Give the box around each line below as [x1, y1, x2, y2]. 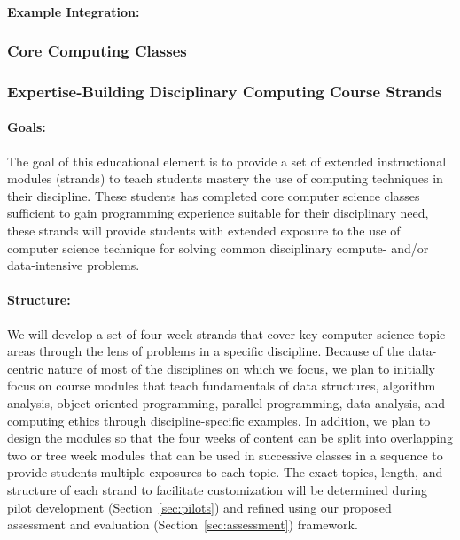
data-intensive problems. [7, 256, 140, 274]
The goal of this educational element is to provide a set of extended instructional [7, 151, 447, 170]
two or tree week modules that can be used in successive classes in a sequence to [7, 445, 443, 464]
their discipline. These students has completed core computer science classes [7, 186, 420, 204]
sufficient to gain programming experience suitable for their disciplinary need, [7, 204, 429, 222]
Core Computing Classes [7, 40, 187, 62]
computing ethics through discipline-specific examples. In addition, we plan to [7, 411, 431, 429]
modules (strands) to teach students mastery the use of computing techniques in [7, 169, 443, 188]
